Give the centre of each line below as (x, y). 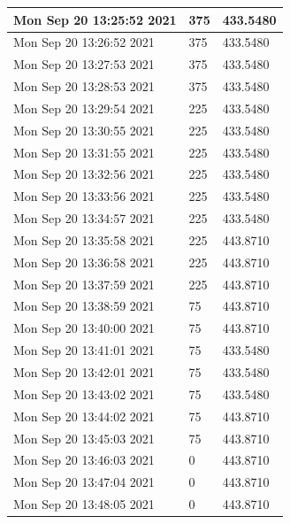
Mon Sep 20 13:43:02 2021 (84, 393)
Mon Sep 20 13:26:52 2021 (84, 42)
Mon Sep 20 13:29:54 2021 (84, 108)
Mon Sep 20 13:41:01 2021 (84, 350)
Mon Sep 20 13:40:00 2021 (84, 328)
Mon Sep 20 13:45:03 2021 (84, 438)
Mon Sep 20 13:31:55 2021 (84, 152)
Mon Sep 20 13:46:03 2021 (84, 460)
